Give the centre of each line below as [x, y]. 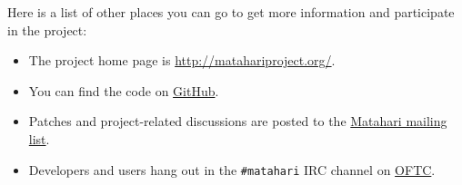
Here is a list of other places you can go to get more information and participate [231, 12]
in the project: [47, 29]
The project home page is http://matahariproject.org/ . [182, 60]
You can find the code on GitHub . [124, 90]
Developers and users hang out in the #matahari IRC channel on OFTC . [232, 169]
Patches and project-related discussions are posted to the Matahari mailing [238, 121]
